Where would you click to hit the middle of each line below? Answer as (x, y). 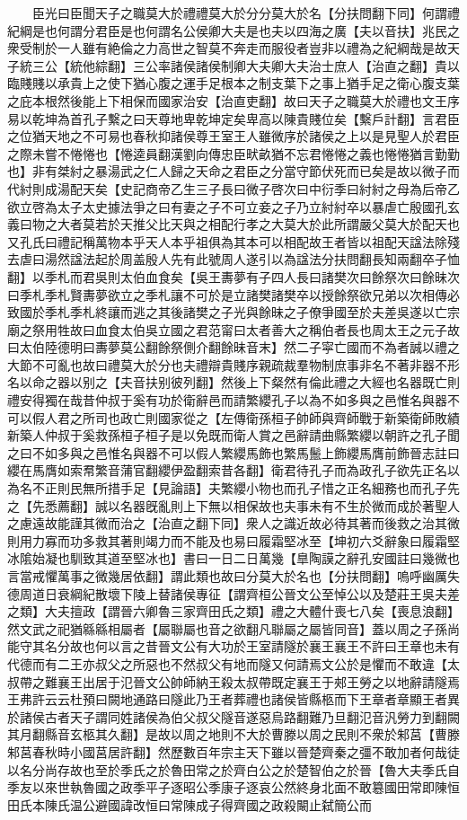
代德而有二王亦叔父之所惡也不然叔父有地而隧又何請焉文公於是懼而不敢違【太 (233, 663)
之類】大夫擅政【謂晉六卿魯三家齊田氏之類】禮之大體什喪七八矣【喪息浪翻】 (233, 611)
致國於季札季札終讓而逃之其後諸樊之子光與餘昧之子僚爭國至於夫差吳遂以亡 (227, 312)
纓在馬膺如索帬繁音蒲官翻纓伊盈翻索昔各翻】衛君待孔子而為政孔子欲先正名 (227, 470)
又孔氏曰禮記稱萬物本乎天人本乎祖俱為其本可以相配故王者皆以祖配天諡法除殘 (233, 241)
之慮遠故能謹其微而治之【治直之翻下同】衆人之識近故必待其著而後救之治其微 (233, 523)
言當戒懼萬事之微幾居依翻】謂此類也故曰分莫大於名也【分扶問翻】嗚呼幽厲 (227, 576)
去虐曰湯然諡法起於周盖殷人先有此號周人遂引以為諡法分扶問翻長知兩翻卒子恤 (233, 259)
